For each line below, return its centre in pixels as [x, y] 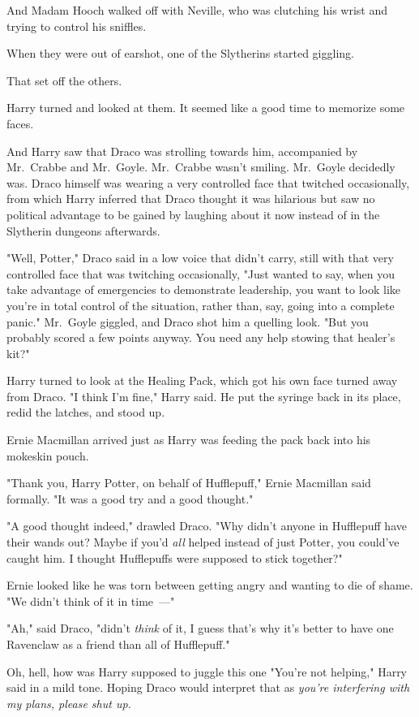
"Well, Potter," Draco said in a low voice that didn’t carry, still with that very [200, 258]
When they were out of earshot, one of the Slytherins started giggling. [180, 53]
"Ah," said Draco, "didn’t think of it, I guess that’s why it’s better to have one [200, 628]
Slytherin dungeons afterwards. [83, 230]
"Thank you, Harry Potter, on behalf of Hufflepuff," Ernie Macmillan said [189, 483]
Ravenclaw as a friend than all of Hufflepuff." [118, 644]
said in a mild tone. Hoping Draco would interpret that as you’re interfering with [208, 687]
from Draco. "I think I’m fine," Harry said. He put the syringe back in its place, [204, 396]
